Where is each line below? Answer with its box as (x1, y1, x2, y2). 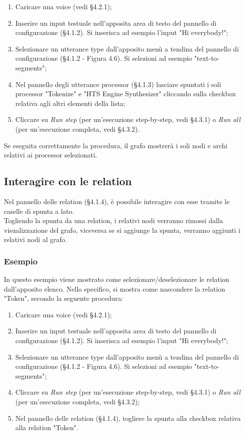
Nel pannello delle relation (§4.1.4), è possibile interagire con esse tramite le (4, 196, 230, 206)
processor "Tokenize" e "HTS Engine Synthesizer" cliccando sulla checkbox (15, 88, 236, 99)
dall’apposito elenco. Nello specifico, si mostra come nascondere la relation (4, 283, 226, 294)
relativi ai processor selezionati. (4, 150, 97, 160)
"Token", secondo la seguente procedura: (4, 293, 123, 303)
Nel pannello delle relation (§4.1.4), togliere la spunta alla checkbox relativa (15, 413, 241, 423)
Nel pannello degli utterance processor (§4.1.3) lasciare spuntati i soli (15, 79, 221, 89)
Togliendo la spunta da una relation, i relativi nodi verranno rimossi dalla (4, 215, 223, 226)
